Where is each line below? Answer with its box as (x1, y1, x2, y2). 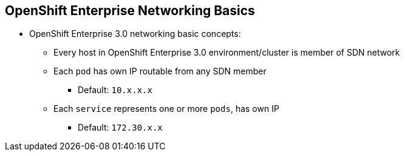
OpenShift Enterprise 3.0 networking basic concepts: (29, 28, 241, 39)
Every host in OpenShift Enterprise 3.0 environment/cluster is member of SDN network (53, 47, 400, 58)
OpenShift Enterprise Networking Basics (5, 3, 255, 18)
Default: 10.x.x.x (78, 85, 152, 96)
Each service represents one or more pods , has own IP (53, 103, 279, 114)
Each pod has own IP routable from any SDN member (53, 66, 267, 77)
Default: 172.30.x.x (78, 122, 163, 133)
